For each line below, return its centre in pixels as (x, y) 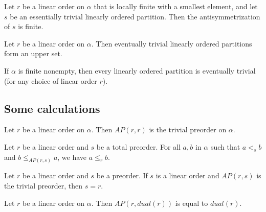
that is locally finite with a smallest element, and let (176, 6)
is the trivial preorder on (188, 129)
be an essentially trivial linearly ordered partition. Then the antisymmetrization (135, 16)
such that (225, 146)
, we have (72, 157)
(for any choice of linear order (51, 80)
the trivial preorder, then (43, 185)
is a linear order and (187, 175)
